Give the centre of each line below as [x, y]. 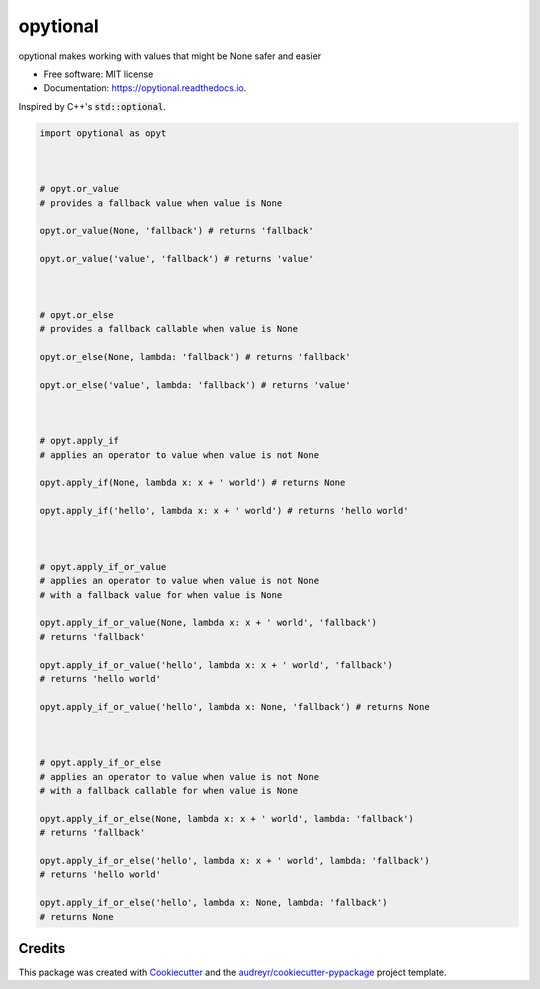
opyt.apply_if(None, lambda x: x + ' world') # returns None [192, 483]
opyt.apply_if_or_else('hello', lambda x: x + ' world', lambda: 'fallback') [234, 861]
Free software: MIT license [98, 74]
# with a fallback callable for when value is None [169, 791]
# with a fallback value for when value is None [161, 594]
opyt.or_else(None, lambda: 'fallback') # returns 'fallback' [195, 356]
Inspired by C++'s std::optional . [92, 106]
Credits [42, 948]
